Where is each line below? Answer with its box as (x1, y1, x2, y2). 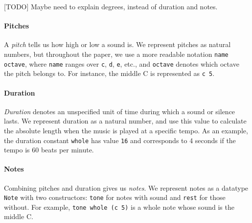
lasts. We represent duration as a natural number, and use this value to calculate (4, 116, 247, 126)
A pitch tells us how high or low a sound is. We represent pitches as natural (4, 39, 231, 50)
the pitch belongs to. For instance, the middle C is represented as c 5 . (4, 68, 215, 78)
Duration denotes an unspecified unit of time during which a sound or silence (4, 106, 235, 116)
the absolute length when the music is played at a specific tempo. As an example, (4, 125, 248, 135)
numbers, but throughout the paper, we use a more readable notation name (4, 49, 229, 59)
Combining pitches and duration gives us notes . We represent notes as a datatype (4, 182, 249, 193)
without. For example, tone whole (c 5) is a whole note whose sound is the (4, 201, 234, 212)
